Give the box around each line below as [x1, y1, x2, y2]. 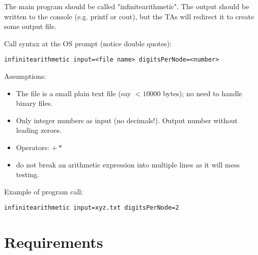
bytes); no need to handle [163, 88, 242, 98]
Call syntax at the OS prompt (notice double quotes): [4, 38, 172, 48]
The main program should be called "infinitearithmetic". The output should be [4, 1, 249, 11]
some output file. [4, 21, 56, 32]
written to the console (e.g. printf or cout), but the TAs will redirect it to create [4, 11, 254, 21]
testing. [16, 169, 39, 180]
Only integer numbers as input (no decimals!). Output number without [16, 115, 238, 125]
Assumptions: [4, 71, 46, 81]
